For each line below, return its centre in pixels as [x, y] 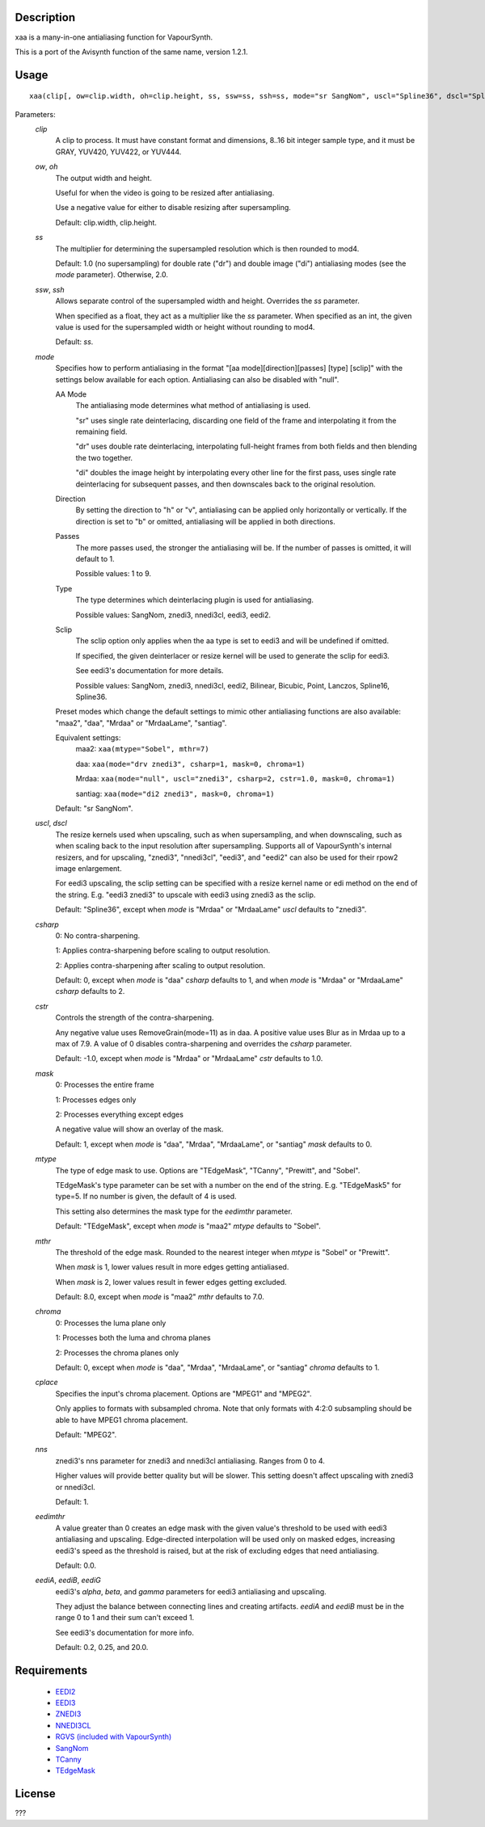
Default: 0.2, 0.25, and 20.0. [102, 1648]
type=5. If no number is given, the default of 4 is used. [146, 1197]
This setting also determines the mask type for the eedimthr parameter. [174, 1211]
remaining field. [101, 431]
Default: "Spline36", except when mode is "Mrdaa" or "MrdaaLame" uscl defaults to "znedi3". [211, 910]
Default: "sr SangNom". [94, 809]
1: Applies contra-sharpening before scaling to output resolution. [163, 950]
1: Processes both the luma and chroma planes [133, 1338]
